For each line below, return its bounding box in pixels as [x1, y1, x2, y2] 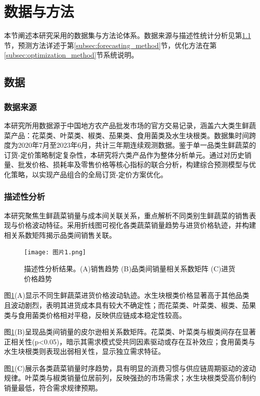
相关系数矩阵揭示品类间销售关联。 [4, 229, 116, 240]
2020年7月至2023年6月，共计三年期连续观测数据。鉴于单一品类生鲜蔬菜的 [17, 140, 256, 150]
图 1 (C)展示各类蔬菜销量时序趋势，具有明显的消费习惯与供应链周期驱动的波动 [4, 362, 256, 373]
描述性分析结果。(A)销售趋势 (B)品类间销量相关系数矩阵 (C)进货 [24, 263, 235, 274]
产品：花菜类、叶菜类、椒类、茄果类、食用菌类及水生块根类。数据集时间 [10, 130, 249, 140]
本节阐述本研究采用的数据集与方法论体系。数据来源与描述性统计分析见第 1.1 [4, 30, 251, 41]
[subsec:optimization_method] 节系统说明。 [4, 50, 138, 60]
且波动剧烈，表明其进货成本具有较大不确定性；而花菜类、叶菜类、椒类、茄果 [4, 299, 256, 310]
